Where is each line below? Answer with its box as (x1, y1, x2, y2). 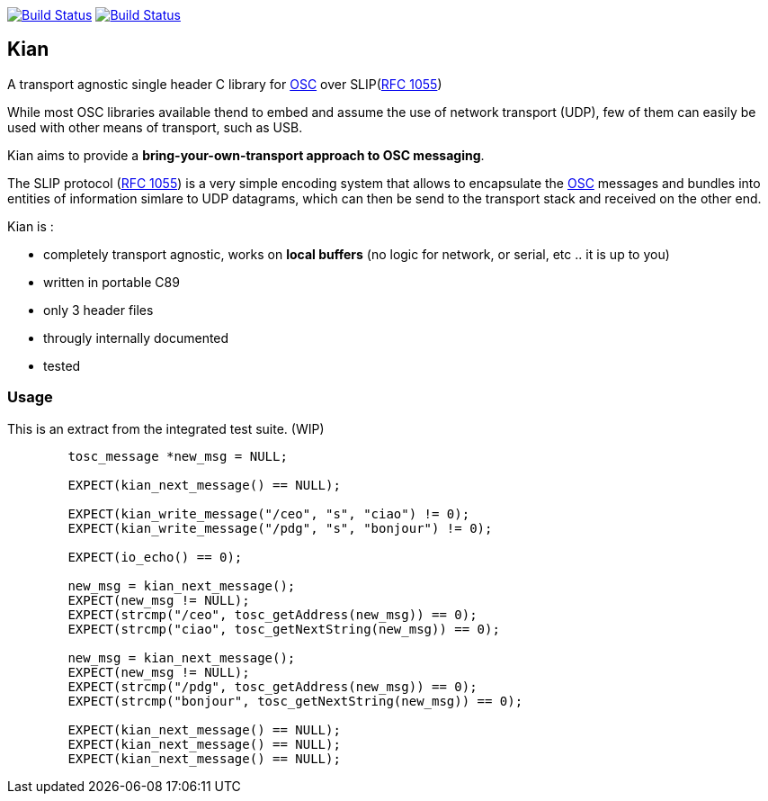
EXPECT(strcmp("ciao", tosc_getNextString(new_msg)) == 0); (67, 621, 500, 636)
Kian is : (7, 218, 54, 234)
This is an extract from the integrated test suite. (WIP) (7, 420, 325, 436)
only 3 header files (43, 301, 154, 318)
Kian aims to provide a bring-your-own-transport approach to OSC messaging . (7, 147, 485, 163)
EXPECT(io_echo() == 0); (67, 549, 243, 564)
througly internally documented (43, 329, 229, 346)
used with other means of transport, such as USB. (7, 119, 303, 135)
